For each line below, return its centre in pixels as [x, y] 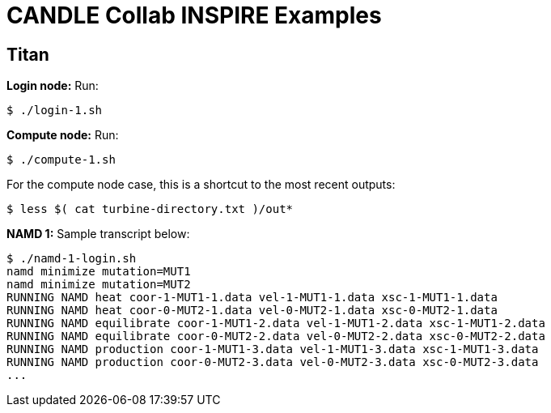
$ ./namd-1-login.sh [72, 259]
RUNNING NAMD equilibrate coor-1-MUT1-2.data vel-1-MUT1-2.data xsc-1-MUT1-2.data [276, 324]
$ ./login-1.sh [55, 111]
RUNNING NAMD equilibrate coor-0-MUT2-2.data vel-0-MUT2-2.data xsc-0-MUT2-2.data [276, 336]
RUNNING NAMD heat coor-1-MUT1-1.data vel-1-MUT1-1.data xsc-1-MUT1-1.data [252, 298]
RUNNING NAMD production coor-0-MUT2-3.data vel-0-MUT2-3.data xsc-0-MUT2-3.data [273, 362]
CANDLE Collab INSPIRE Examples [194, 15]
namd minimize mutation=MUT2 [99, 285]
